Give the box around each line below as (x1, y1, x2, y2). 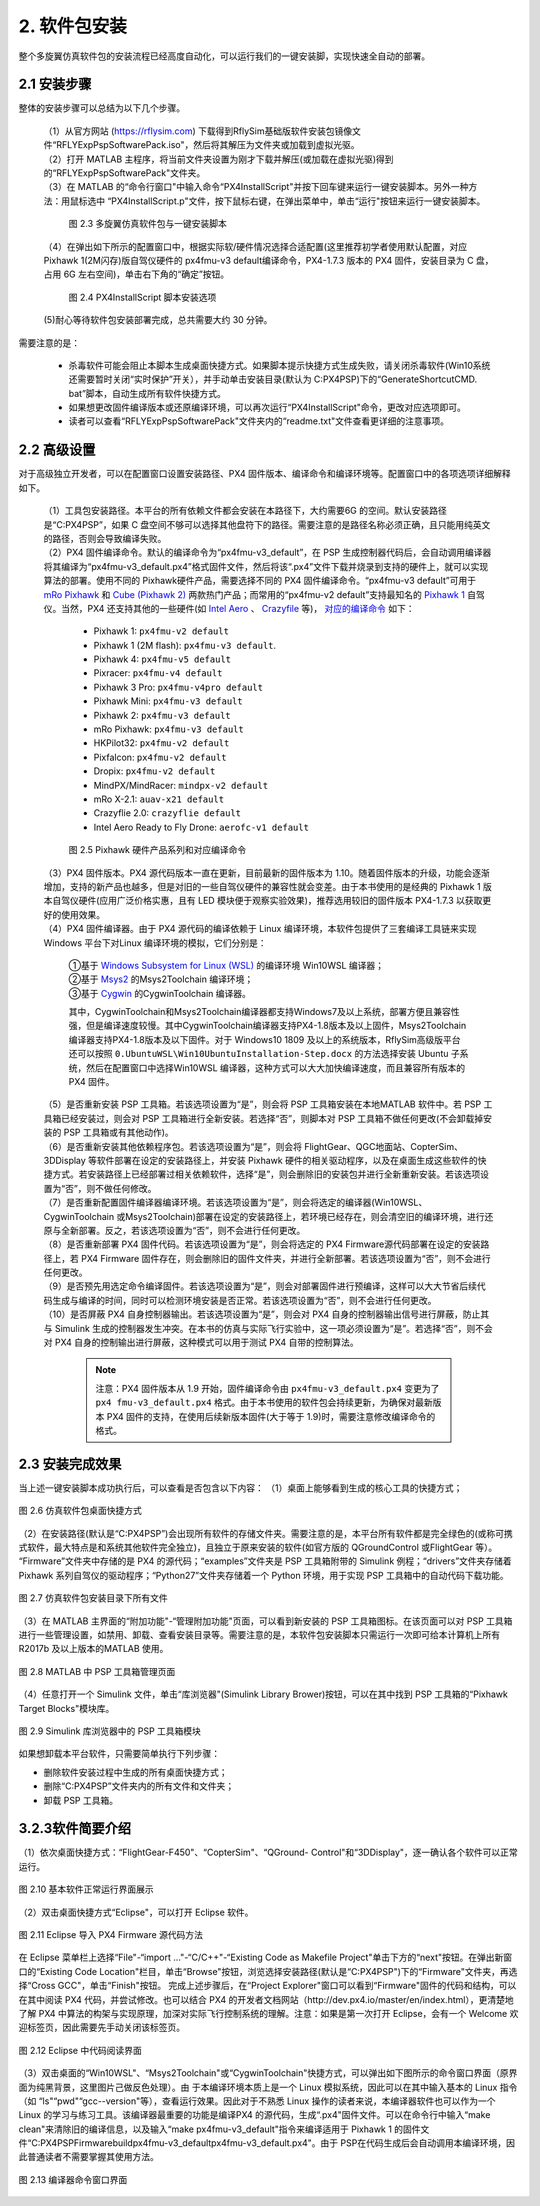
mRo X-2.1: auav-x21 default (93, 793, 225, 805)
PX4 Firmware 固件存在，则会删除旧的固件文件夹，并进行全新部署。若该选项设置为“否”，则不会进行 (80, 1252, 492, 1264)
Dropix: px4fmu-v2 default (93, 765, 216, 777)
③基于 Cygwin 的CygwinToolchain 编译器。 (68, 987, 252, 999)
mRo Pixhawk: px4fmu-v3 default (93, 723, 244, 735)
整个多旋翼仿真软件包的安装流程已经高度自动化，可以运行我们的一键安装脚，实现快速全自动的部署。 (18, 50, 430, 62)
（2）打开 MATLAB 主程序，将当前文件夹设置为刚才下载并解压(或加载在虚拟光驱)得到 (43, 153, 394, 165)
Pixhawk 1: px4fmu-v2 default (93, 625, 230, 637)
